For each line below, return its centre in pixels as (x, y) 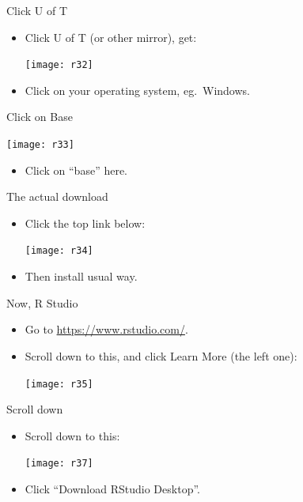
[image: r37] (59, 464)
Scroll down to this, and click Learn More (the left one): (161, 355)
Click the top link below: (85, 223)
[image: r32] (59, 65)
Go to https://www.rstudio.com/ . (106, 329)
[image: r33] (40, 145)
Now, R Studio (42, 302)
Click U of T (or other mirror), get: (111, 37)
